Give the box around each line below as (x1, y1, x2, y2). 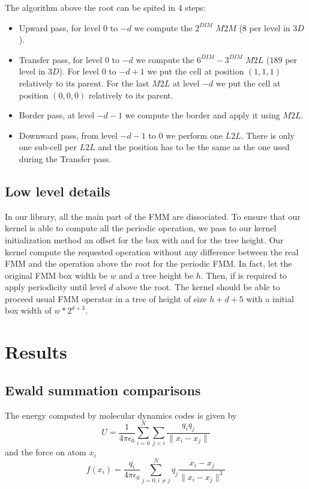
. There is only (241, 129, 295, 141)
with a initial (246, 292, 294, 305)
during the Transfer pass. (19, 152, 112, 165)
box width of (5, 304, 52, 317)
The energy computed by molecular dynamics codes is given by (5, 409, 237, 421)
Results (5, 339, 67, 364)
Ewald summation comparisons (5, 380, 201, 399)
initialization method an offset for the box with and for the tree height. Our (5, 233, 284, 246)
